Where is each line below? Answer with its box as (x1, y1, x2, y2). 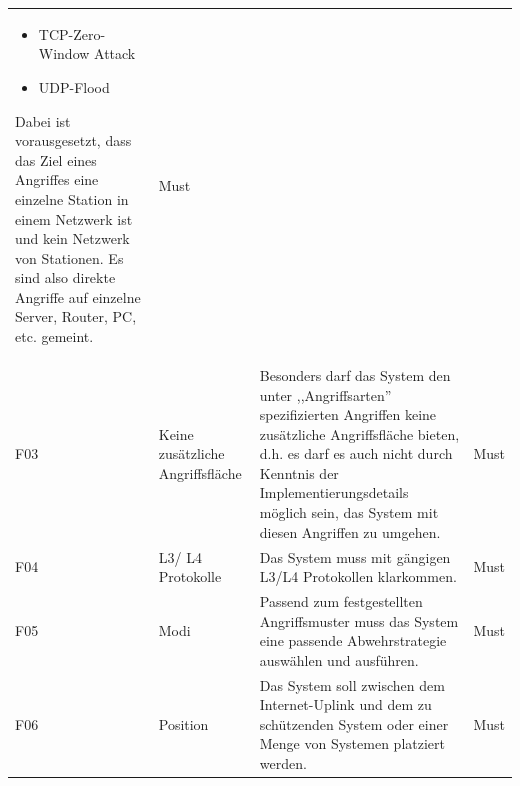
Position (158, 713, 209, 734)
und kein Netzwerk (15, 228, 130, 249)
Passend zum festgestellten (259, 590, 423, 611)
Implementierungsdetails (259, 482, 409, 503)
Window (38, 43, 90, 64)
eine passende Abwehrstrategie (259, 630, 447, 651)
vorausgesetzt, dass (15, 130, 132, 151)
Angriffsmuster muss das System (259, 610, 459, 631)
